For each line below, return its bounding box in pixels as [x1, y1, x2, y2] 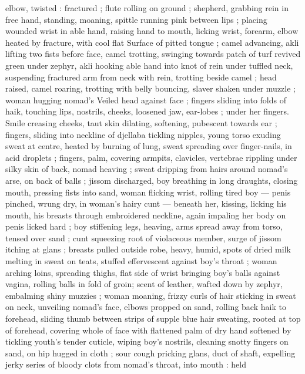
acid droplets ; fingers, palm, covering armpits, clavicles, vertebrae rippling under [5, 151, 297, 163]
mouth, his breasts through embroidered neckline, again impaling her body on [5, 208, 286, 221]
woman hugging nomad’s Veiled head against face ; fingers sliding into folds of [5, 93, 287, 106]
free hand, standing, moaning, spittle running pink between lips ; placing [5, 13, 267, 25]
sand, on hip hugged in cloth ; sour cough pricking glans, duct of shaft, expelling [5, 346, 296, 359]
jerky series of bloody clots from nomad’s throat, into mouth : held [5, 358, 246, 370]
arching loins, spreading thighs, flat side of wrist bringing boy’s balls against [5, 266, 280, 278]
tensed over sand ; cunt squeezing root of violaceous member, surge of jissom [5, 231, 281, 244]
